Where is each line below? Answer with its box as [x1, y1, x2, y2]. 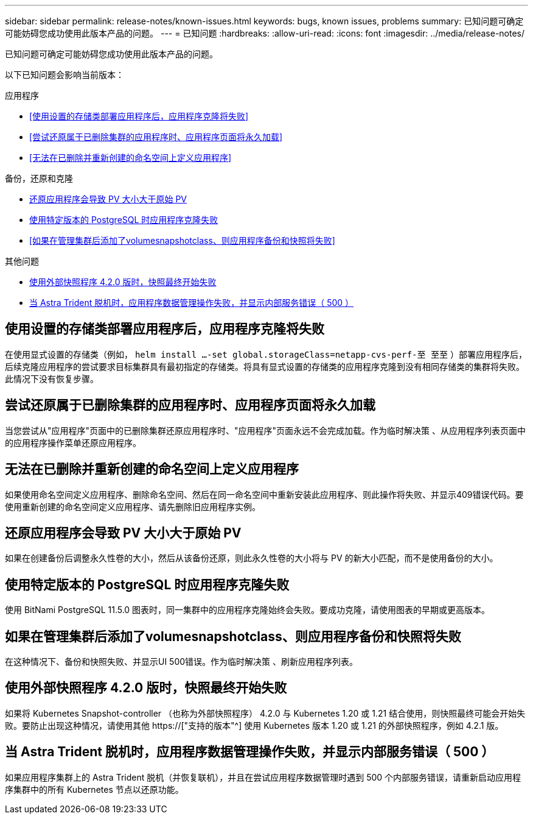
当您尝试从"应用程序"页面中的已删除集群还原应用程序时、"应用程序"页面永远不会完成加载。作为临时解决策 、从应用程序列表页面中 [5, 425, 526, 436]
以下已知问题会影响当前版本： [5, 69, 124, 80]
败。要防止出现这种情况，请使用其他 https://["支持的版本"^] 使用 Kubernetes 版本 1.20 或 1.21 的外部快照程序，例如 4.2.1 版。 [5, 720, 504, 731]
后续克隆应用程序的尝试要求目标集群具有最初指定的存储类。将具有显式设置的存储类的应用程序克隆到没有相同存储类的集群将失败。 [5, 361, 524, 372]
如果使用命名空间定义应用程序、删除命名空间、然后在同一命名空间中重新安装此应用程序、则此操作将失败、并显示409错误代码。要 [5, 489, 524, 500]
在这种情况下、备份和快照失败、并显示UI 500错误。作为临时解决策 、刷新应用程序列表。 [5, 656, 358, 667]
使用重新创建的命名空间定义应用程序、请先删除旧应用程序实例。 [5, 501, 260, 512]
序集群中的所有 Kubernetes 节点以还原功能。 [5, 784, 184, 795]
